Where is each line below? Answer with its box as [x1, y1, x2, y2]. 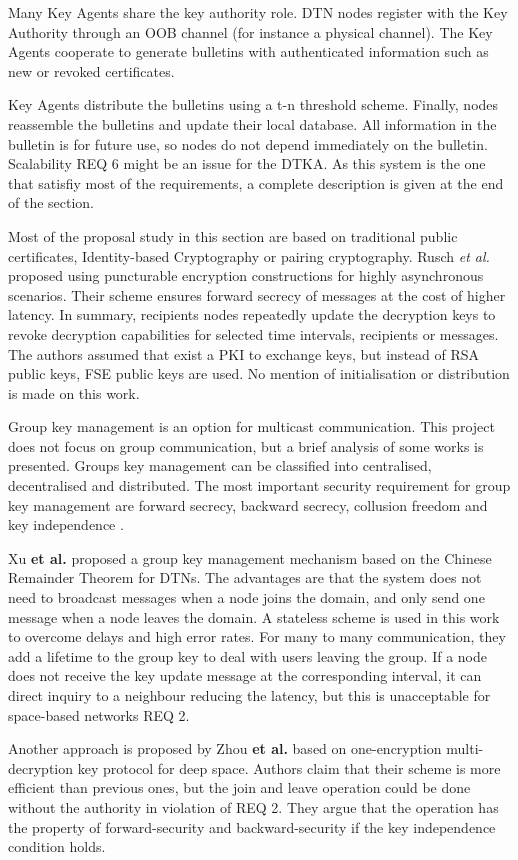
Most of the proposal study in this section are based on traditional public [8, 225, 458, 246]
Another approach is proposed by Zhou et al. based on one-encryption [8, 738, 442, 759]
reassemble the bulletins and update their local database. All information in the [8, 113, 497, 134]
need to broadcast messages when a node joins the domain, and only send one [8, 587, 485, 608]
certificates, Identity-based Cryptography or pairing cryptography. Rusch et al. [8, 245, 490, 266]
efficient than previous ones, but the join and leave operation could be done [8, 777, 471, 798]
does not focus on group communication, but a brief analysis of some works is [8, 435, 484, 456]
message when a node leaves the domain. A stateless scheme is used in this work [8, 606, 500, 627]
